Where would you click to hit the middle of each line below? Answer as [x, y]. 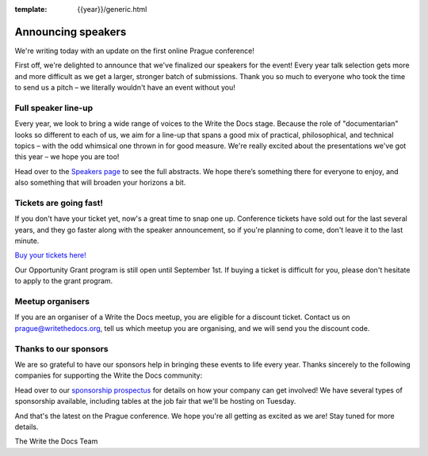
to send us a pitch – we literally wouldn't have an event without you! [125, 88]
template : [31, 9]
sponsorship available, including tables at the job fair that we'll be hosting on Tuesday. [155, 401]
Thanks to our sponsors [61, 348]
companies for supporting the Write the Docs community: [109, 375]
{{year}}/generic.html [112, 9]
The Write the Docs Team [56, 441]
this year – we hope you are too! [67, 157]
